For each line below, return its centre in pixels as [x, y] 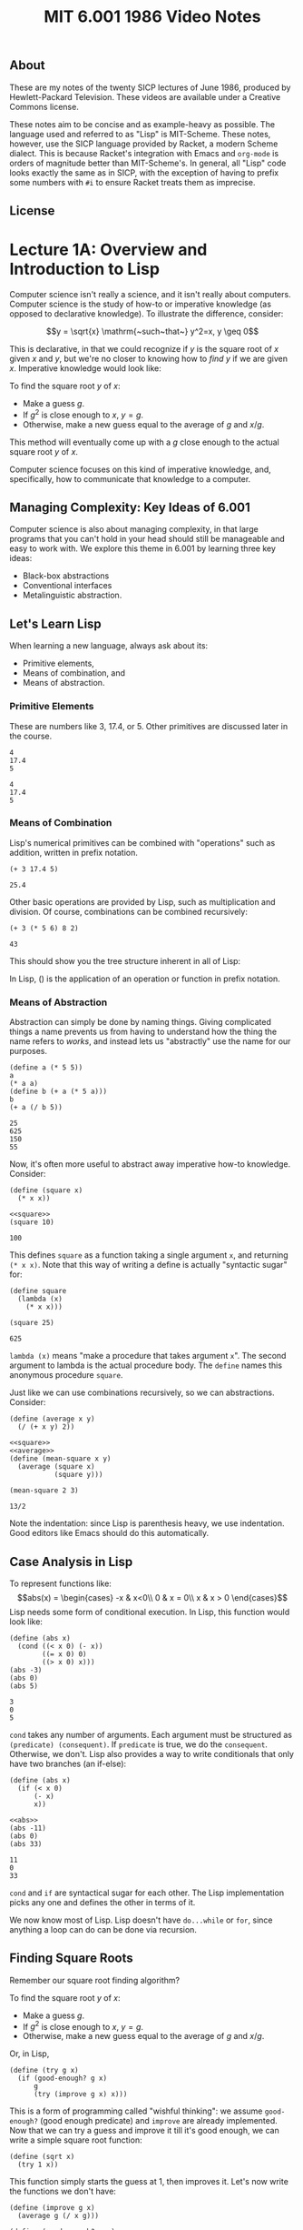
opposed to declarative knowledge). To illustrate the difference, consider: [147, 313]
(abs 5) [24, 1686]
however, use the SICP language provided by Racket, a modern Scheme [144, 144]
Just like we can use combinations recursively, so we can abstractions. [142, 1392]
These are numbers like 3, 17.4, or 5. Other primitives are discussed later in [149, 726]
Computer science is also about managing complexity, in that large [134, 529]
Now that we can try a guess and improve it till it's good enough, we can [144, 2131]
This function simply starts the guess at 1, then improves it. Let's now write [149, 2182]
